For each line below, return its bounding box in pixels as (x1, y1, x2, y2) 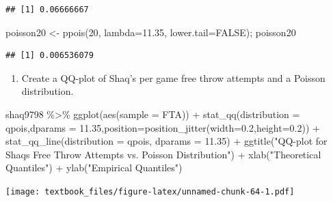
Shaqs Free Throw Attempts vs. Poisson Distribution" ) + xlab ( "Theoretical (5, 147, 321, 161)
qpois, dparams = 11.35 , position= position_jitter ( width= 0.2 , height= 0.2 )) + (5, 120, 320, 134)
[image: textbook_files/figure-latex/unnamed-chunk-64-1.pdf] (5, 186, 295, 197)
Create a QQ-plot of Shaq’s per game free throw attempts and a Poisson (21, 70, 325, 85)
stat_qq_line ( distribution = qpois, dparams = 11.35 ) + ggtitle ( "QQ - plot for (5, 134, 328, 148)
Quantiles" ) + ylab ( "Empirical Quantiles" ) (5, 160, 183, 175)
